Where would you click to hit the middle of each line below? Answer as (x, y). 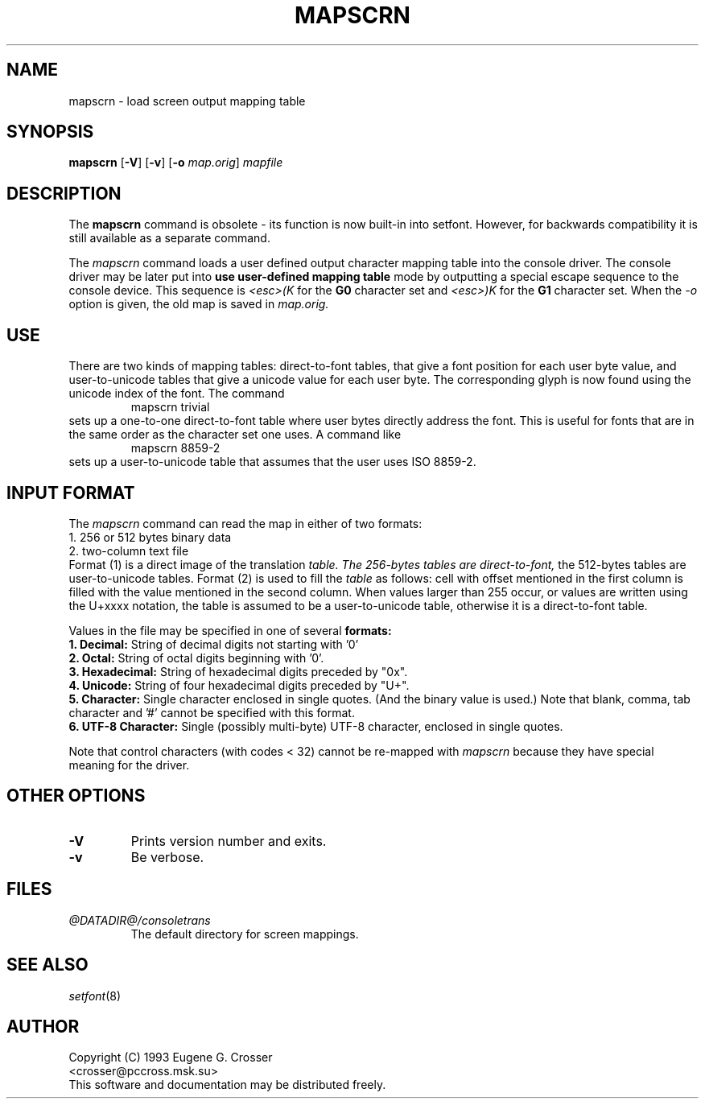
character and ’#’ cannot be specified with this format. (212, 712)
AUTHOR (43, 1026)
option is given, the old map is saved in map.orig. (199, 304)
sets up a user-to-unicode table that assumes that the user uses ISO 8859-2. (272, 462)
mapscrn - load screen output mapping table (187, 101)
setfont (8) (95, 996)
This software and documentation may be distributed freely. (227, 1085)
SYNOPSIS (50, 132)
